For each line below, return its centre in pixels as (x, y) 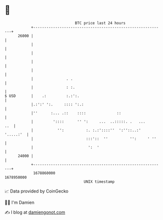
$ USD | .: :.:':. (42, 96)
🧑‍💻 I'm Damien (20, 202)
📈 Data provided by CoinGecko (37, 191)
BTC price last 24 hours (100, 23)
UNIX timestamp (99, 182)
